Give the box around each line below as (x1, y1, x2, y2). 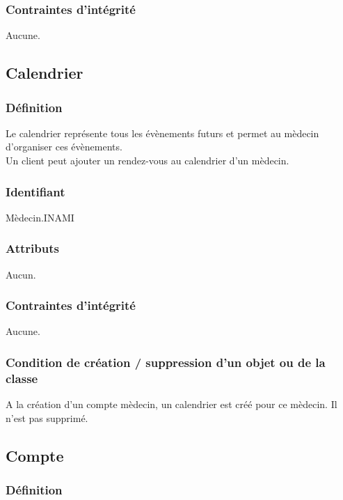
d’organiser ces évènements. (6, 139, 122, 154)
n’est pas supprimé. (6, 410, 88, 425)
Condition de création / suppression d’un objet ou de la (6, 353, 326, 370)
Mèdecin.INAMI (6, 210, 74, 224)
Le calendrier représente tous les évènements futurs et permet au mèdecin (6, 125, 319, 140)
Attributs (6, 240, 59, 257)
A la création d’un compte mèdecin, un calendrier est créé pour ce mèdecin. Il (6, 397, 337, 412)
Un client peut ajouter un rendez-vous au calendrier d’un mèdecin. (6, 153, 289, 167)
